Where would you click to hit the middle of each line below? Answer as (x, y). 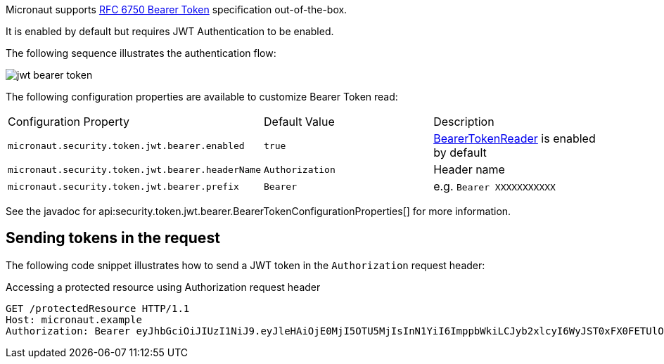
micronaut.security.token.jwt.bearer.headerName (135, 169)
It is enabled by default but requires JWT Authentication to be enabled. (170, 31)
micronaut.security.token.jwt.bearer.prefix (123, 186)
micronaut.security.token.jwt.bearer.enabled (126, 145)
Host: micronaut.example (74, 319)
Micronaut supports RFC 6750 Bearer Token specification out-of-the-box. (177, 9)
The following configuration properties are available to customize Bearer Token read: (202, 97)
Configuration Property (69, 122)
